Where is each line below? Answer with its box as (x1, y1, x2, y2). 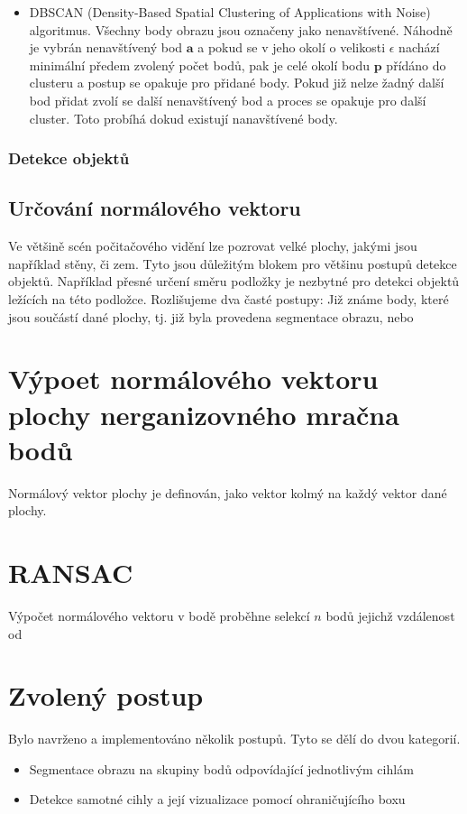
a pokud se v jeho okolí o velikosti (197, 38, 386, 57)
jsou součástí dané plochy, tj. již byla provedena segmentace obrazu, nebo (8, 307, 414, 326)
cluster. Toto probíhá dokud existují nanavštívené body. (29, 108, 338, 127)
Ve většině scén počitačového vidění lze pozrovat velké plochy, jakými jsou (8, 236, 417, 255)
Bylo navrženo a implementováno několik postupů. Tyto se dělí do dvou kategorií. (8, 729, 461, 748)
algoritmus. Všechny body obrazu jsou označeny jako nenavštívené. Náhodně (29, 20, 453, 39)
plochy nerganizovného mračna (8, 395, 399, 432)
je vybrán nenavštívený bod (29, 38, 183, 57)
